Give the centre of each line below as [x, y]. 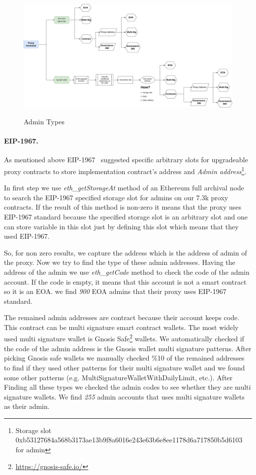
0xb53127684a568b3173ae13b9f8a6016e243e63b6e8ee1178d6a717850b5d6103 [129, 440]
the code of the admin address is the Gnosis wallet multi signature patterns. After [128, 348]
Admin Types [44, 121]
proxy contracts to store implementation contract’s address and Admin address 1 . [125, 170]
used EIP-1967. [27, 236]
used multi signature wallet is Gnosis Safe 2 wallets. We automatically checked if [124, 338]
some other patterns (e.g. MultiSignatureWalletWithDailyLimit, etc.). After [118, 377]
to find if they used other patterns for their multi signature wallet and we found [125, 367]
